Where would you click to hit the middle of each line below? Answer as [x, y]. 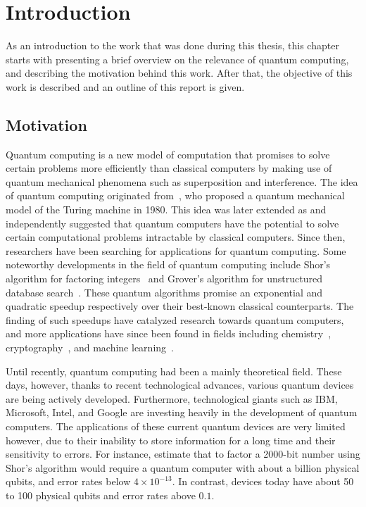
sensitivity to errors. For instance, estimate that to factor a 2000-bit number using [183, 454]
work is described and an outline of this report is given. [125, 86]
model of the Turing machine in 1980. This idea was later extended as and [166, 209]
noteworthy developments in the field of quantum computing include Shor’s [168, 264]
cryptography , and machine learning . [90, 348]
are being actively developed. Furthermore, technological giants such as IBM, [172, 398]
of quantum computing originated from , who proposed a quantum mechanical [175, 195]
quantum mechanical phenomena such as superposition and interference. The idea [182, 181]
